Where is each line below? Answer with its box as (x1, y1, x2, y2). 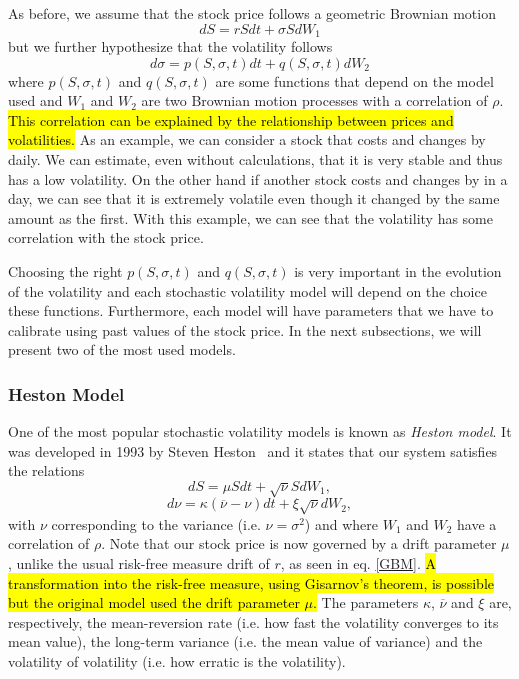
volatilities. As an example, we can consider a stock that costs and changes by (8, 129, 486, 150)
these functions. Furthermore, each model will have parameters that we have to (8, 300, 494, 321)
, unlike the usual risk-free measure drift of (8, 552, 270, 573)
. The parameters (313, 592, 419, 613)
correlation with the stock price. (8, 227, 204, 248)
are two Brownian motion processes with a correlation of (141, 90, 488, 111)
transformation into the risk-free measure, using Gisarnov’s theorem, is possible (8, 572, 495, 593)
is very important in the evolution (294, 260, 502, 281)
